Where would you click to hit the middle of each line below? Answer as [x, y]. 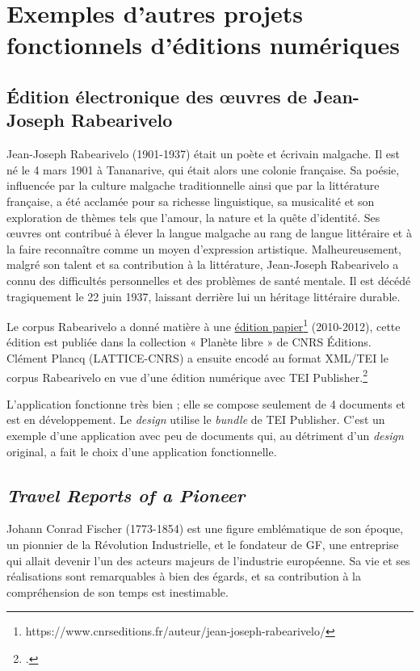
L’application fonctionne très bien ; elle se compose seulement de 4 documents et [206, 403]
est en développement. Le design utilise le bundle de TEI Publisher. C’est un [196, 419]
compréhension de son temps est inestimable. [118, 591]
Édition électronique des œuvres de [157, 96]
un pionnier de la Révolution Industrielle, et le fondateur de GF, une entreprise [203, 544]
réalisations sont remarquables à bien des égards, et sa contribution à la [184, 576]
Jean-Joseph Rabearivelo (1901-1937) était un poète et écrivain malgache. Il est [203, 154]
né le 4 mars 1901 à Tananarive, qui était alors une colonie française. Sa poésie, [203, 169]
